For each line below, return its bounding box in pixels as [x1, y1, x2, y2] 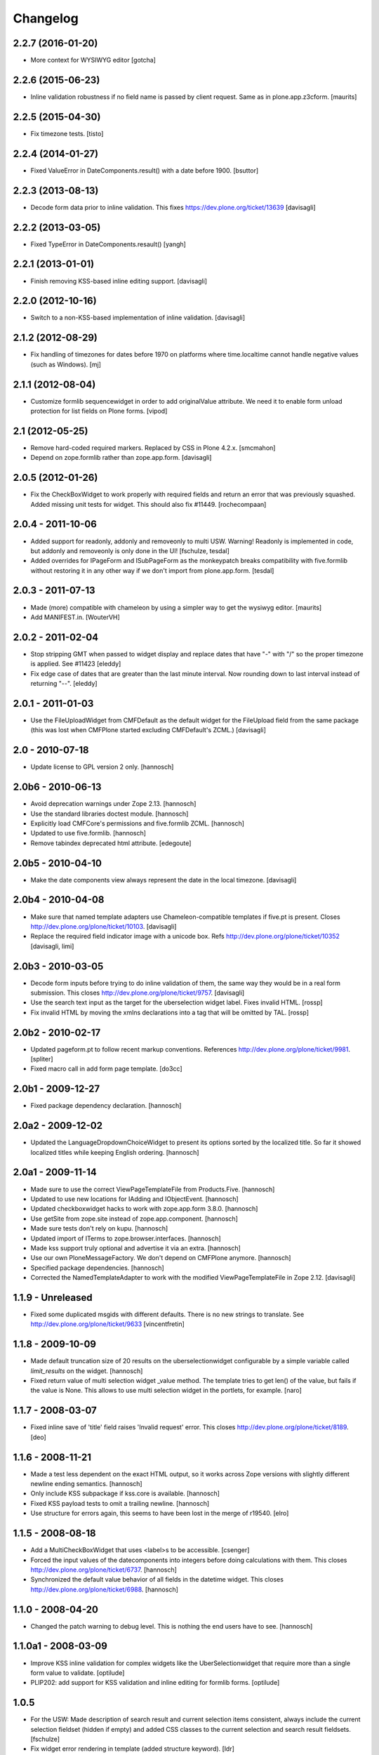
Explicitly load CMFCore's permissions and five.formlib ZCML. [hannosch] [30, 819, 245, 828]
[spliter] [30, 1055, 53, 1064]
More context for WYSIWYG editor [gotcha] [30, 56, 156, 65]
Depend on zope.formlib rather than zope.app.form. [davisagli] [30, 453, 212, 462]
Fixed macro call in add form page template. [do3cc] [30, 1064, 182, 1073]
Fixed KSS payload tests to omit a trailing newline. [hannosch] [30, 1499, 210, 1507]
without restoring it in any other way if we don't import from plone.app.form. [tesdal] [30, 566, 274, 575]
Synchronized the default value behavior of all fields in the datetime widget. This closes [30, 1575, 284, 1584]
